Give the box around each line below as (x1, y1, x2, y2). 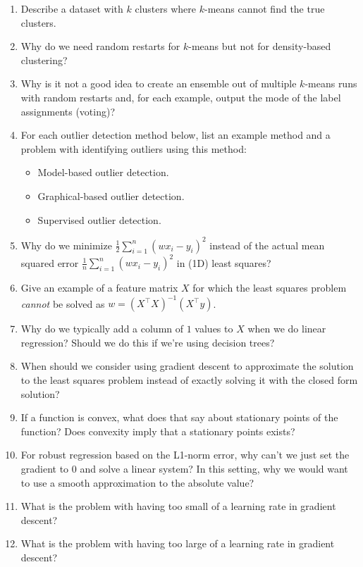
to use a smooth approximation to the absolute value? (20, 475, 254, 490)
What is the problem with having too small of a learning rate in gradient (20, 499, 336, 513)
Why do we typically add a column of (20, 321, 184, 336)
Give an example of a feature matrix (20, 280, 178, 295)
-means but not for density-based (188, 39, 331, 54)
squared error (20, 255, 79, 270)
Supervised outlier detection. (37, 212, 161, 227)
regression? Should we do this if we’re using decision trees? (20, 335, 275, 349)
